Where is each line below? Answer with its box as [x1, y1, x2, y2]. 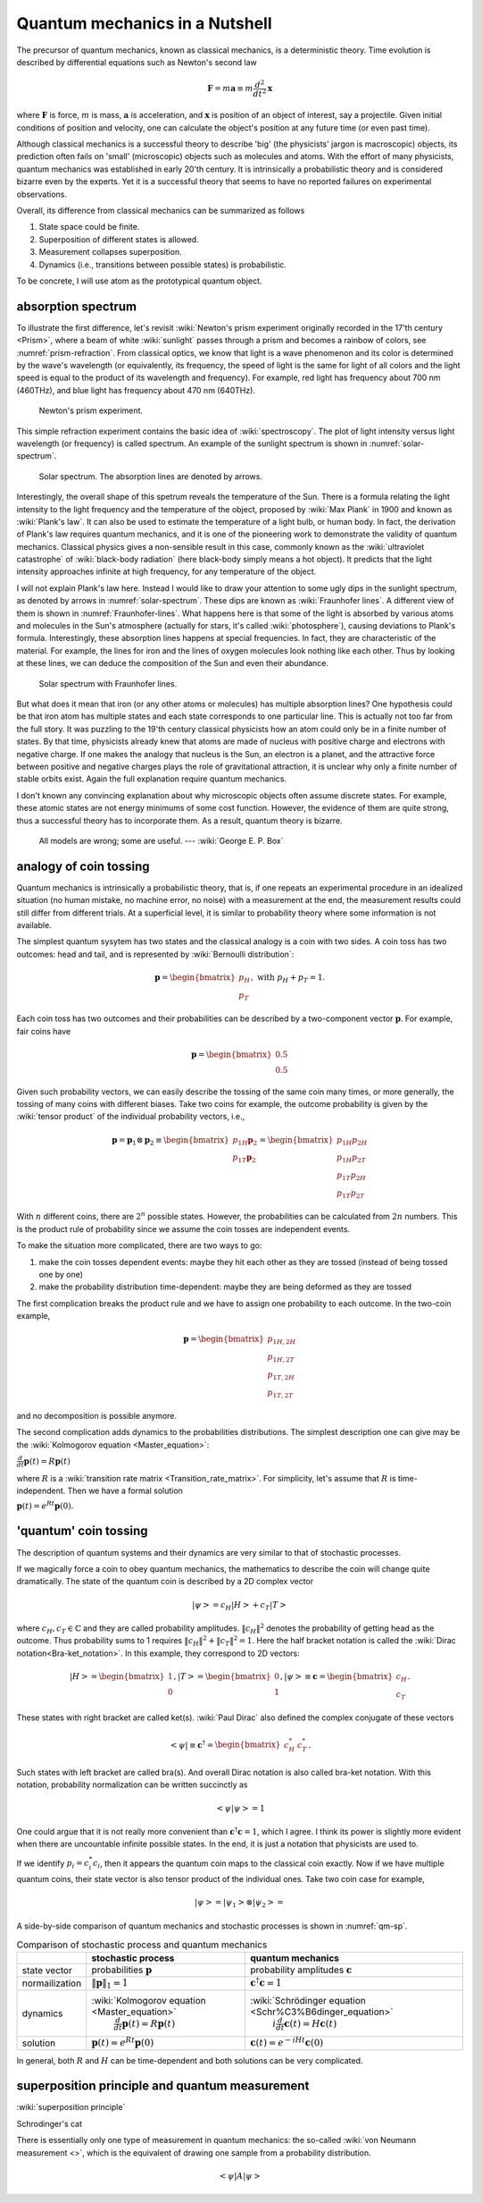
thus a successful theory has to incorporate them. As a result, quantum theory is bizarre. [16, 815, 343, 826]
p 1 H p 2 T [336, 1152, 366, 1165]
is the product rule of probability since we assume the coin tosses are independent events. [16, 1223, 351, 1234]
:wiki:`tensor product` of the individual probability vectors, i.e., [16, 1111, 245, 1122]
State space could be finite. [38, 222, 140, 232]
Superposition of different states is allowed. [38, 233, 200, 245]
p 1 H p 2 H [336, 1135, 368, 1147]
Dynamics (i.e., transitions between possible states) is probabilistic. [38, 259, 287, 270]
